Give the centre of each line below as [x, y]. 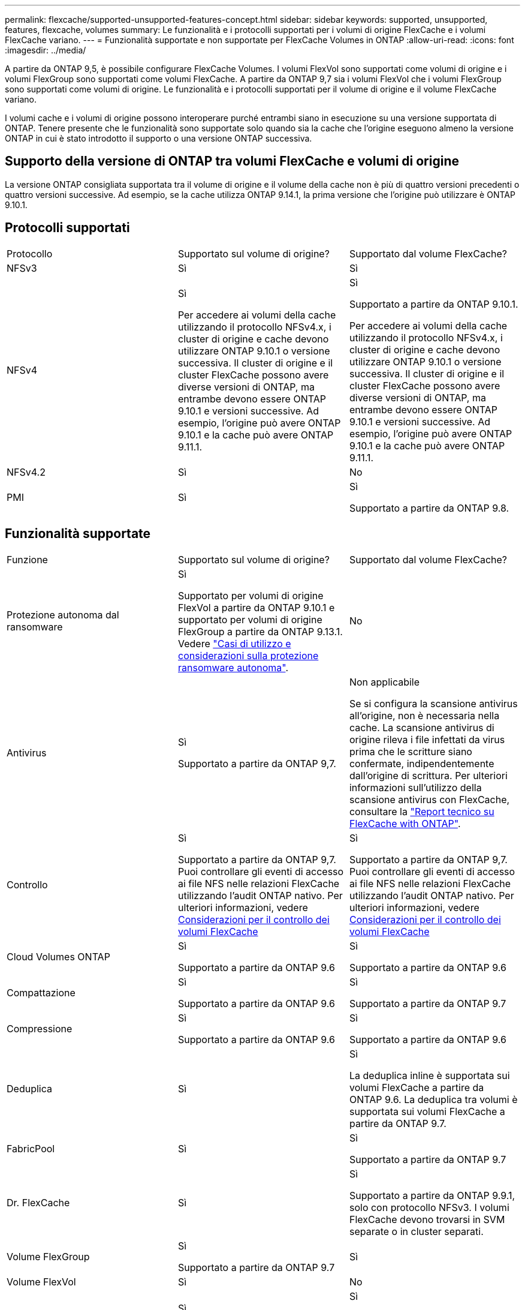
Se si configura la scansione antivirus [433, 703]
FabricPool [31, 1148]
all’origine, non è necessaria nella [424, 715]
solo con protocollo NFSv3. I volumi [429, 1207]
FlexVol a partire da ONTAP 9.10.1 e [256, 607]
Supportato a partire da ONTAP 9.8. [429, 508]
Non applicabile [384, 682]
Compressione [40, 1028]
